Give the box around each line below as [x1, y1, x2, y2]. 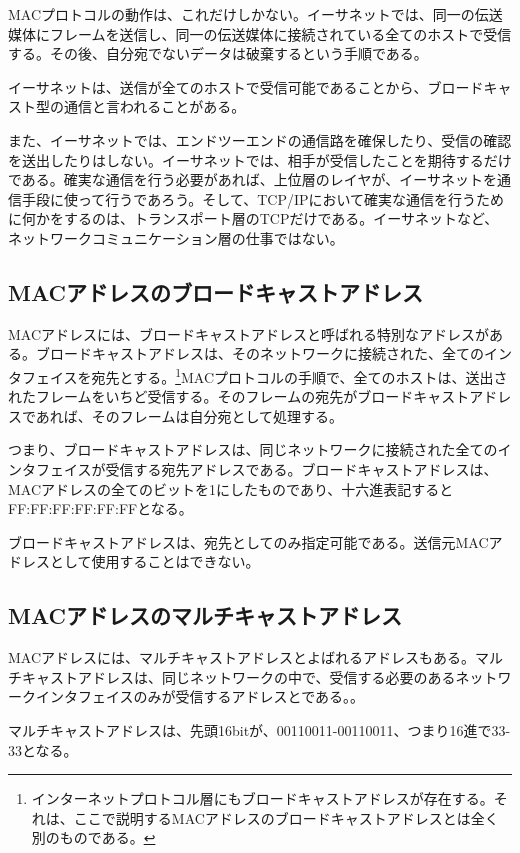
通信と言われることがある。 [63, 96, 246, 117]
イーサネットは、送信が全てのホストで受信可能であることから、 [8, 76, 428, 97]
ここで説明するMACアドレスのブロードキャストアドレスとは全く [73, 807, 499, 828]
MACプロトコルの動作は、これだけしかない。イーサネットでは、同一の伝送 [8, 4, 503, 24]
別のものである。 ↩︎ [31, 827, 156, 848]
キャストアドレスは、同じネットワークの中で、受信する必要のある [21, 666, 456, 687]
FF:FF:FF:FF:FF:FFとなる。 [8, 498, 193, 519]
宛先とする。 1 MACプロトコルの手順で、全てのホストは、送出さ [91, 363, 508, 387]
